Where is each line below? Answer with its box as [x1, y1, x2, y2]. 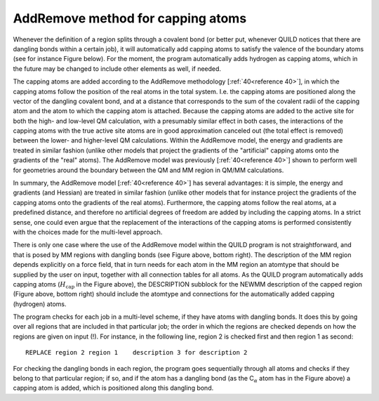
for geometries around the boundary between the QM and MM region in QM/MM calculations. [13, 166, 284, 174]
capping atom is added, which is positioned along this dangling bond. [13, 383, 214, 393]
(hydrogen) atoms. [13, 299, 67, 308]
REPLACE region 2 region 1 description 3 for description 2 [25, 348, 248, 357]
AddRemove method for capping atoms [13, 11, 247, 26]
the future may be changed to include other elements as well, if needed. [13, 64, 221, 73]
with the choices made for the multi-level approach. [13, 228, 163, 236]
